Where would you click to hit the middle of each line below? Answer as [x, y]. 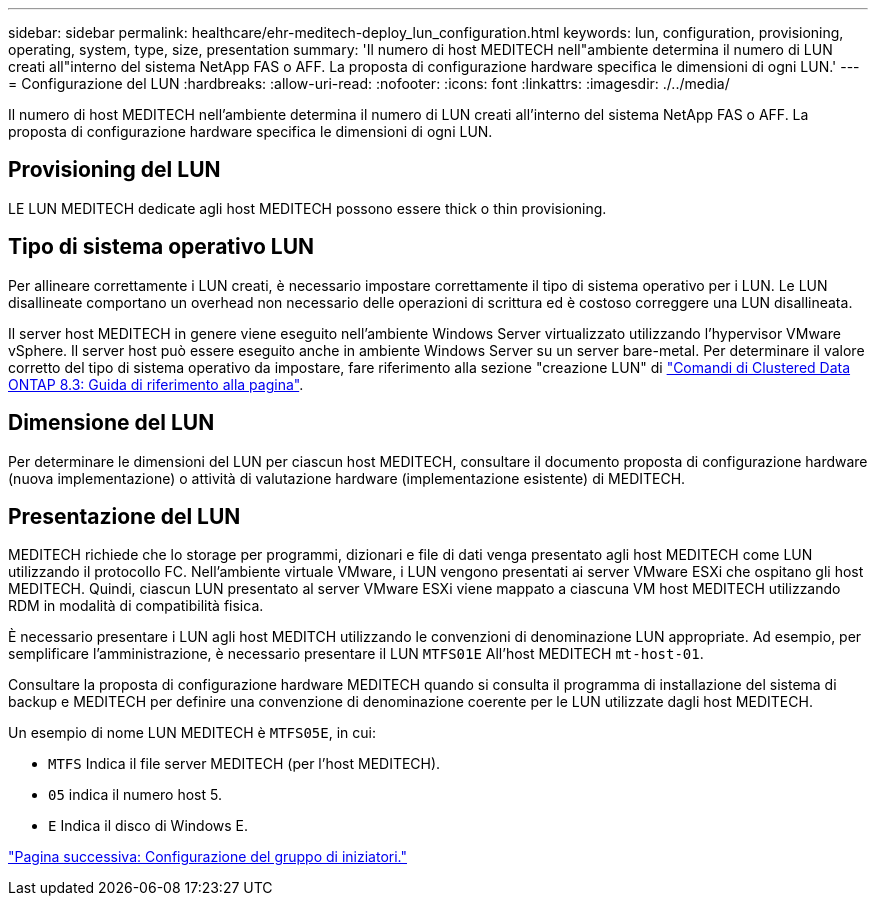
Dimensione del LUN [111, 423]
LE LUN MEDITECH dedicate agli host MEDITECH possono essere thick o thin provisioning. [307, 208]
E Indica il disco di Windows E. [148, 826]
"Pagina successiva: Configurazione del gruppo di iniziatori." [207, 857]
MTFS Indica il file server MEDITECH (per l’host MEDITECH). [244, 764]
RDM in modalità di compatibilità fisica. [136, 606]
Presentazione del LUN [124, 516]
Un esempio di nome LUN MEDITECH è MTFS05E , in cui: [192, 733]
